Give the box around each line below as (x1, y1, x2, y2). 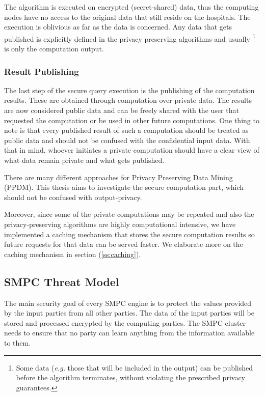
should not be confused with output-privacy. (4, 191, 142, 202)
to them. (4, 337, 31, 348)
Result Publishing (4, 65, 79, 77)
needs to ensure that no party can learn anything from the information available (4, 327, 255, 338)
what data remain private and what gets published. (4, 155, 165, 165)
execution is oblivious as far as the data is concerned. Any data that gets (4, 21, 232, 32)
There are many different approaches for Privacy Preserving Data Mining (4, 172, 233, 182)
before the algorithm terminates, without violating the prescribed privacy (16, 372, 245, 383)
